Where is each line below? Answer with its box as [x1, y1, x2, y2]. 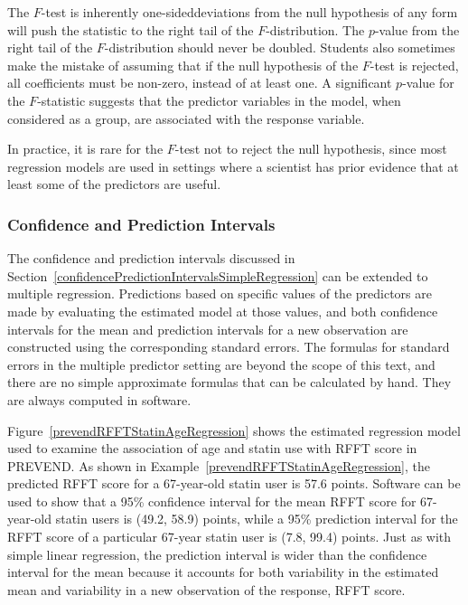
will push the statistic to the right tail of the [7, 20, 254, 39]
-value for [402, 73, 454, 92]
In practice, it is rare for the [7, 139, 164, 158]
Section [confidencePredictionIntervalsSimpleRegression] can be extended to [7, 266, 428, 285]
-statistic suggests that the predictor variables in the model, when [37, 90, 401, 109]
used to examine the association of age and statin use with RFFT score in [7, 439, 417, 458]
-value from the [374, 20, 460, 39]
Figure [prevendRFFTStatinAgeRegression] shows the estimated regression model [7, 421, 461, 440]
